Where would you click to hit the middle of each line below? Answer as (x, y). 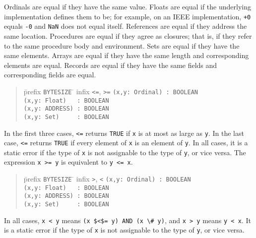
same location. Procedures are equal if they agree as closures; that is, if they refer (128, 35)
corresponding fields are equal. (50, 75)
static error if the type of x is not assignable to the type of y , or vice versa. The (125, 152)
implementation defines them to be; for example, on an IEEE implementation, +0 (128, 16)
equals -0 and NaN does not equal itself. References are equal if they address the (126, 26)
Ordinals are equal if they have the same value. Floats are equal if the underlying (128, 6)
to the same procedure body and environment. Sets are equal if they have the (122, 45)
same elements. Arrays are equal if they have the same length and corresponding (127, 55)
